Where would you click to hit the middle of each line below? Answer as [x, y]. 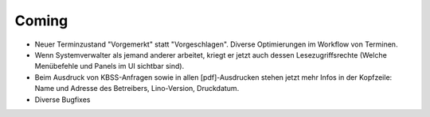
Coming [41, 21]
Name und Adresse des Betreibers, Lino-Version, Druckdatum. [137, 89]
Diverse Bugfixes [63, 100]
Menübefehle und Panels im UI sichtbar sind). [109, 66]
